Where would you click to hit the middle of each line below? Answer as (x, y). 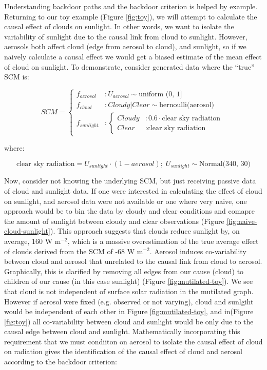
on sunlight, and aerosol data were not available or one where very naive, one (126, 201)
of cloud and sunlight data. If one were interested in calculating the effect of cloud (133, 190)
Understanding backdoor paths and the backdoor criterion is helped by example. (131, 6)
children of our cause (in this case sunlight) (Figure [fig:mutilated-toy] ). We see (129, 281)
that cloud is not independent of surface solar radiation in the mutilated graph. (129, 291)
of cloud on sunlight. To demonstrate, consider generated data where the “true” (129, 66)
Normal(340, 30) (225, 164)
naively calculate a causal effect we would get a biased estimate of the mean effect (133, 56)
